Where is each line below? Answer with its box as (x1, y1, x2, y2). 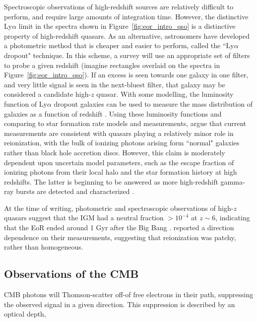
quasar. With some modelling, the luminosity (96, 89, 234, 99)
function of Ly (4, 98, 47, 109)
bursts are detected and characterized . (16, 186, 134, 196)
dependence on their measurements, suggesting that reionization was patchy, (4, 232, 236, 242)
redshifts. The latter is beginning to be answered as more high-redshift (4, 176, 218, 187)
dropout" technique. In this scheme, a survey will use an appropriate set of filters (4, 50, 250, 60)
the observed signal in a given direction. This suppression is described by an (4, 299, 235, 309)
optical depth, (4, 309, 46, 319)
